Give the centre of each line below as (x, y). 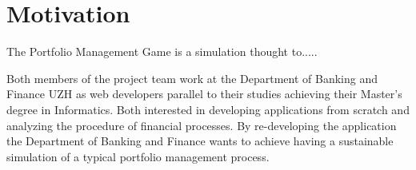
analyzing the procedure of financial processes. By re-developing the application (202, 125)
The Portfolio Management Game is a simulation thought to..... (162, 51)
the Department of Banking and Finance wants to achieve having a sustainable (200, 141)
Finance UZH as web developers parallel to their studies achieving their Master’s (204, 94)
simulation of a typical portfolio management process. (138, 156)
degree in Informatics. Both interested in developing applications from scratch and (208, 109)
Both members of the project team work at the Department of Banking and (192, 78)
